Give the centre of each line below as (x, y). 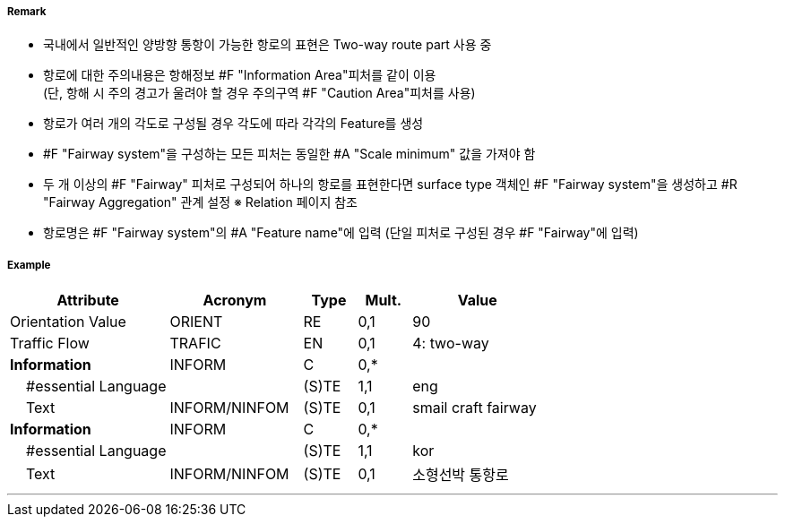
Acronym (235, 301)
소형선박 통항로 (461, 475)
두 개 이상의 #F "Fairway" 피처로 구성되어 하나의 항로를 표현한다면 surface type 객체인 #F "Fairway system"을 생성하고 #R (390, 185)
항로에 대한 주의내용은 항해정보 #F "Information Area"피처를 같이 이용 (240, 75)
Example (29, 265)
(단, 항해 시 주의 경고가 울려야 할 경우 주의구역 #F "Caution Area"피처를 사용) (259, 93)
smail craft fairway (474, 408)
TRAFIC (195, 344)
